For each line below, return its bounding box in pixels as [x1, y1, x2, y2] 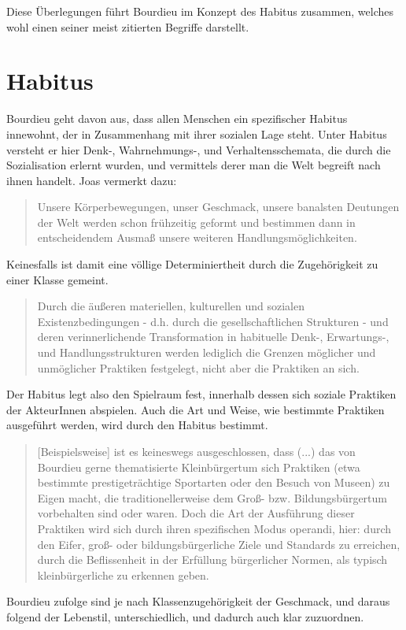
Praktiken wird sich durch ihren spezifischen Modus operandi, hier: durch [37, 520, 392, 536]
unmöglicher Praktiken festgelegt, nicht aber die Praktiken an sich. [37, 359, 360, 376]
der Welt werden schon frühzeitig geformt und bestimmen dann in [37, 213, 356, 230]
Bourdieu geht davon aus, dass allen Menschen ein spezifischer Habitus [6, 110, 348, 127]
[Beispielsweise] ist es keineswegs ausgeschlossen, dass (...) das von [37, 443, 356, 459]
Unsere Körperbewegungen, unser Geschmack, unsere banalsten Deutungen [37, 198, 400, 215]
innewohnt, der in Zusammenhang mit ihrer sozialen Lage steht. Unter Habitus [6, 125, 387, 142]
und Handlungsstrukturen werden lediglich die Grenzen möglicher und [37, 344, 376, 361]
